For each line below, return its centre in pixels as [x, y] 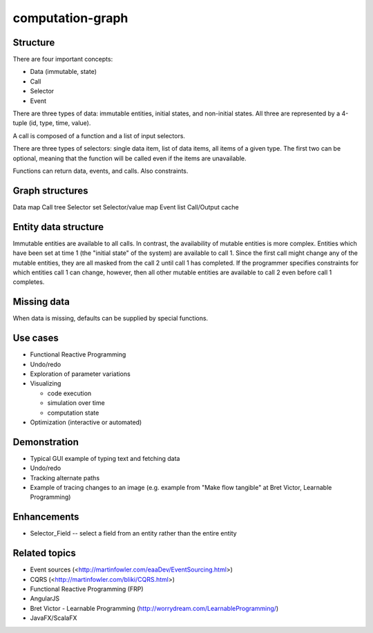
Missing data [41, 302]
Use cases [36, 338]
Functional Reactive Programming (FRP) [87, 589]
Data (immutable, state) [63, 72]
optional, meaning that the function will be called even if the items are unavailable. [130, 158]
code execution [69, 393]
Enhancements [46, 517]
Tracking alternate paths [65, 478]
